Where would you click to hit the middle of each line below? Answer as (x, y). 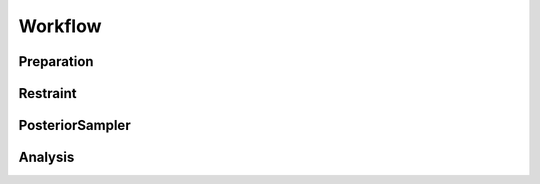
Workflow (60, 26)
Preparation (56, 61)
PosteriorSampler (74, 125)
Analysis (46, 157)
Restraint (47, 93)
